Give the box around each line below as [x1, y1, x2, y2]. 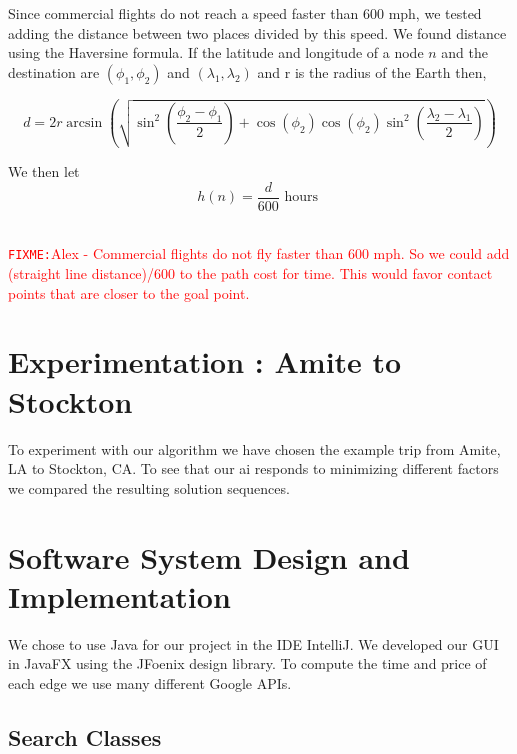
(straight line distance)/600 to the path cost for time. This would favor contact [8, 263, 493, 284]
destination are [8, 61, 100, 82]
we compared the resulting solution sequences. [8, 477, 290, 498]
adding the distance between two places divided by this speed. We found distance [8, 22, 507, 43]
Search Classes [8, 721, 162, 752]
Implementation [8, 575, 231, 616]
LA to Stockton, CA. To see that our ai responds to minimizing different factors [8, 458, 499, 479]
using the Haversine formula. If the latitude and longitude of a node [8, 42, 424, 63]
